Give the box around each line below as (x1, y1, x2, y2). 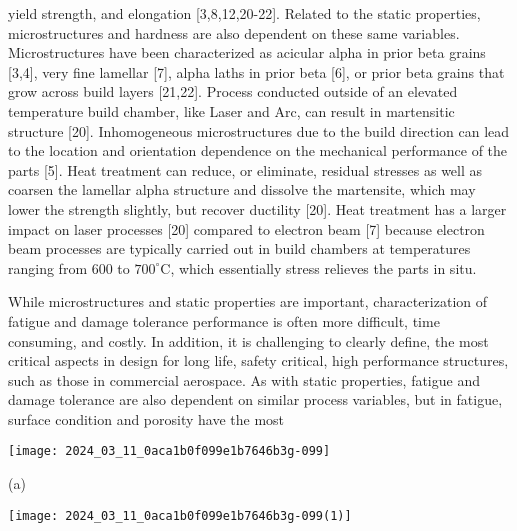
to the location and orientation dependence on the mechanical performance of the (8, 140, 508, 161)
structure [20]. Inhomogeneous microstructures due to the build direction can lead (8, 120, 510, 141)
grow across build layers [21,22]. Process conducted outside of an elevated (8, 81, 458, 102)
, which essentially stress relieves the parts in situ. (170, 257, 477, 278)
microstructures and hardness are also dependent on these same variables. (8, 22, 460, 43)
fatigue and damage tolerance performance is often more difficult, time (8, 310, 440, 331)
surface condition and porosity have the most (8, 408, 285, 429)
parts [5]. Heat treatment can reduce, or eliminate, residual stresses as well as (8, 159, 483, 180)
